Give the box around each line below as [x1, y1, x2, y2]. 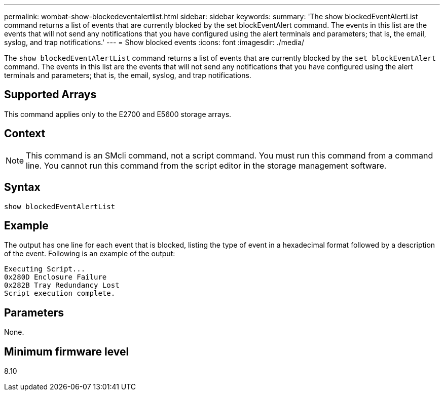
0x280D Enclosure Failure [4, 273, 107, 282]
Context [4, 127, 46, 140]
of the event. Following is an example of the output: [4, 249, 175, 258]
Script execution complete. [4, 289, 116, 298]
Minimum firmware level [4, 345, 129, 358]
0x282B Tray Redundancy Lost [4, 281, 120, 290]
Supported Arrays [4, 88, 97, 101]
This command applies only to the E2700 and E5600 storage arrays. [4, 109, 232, 118]
